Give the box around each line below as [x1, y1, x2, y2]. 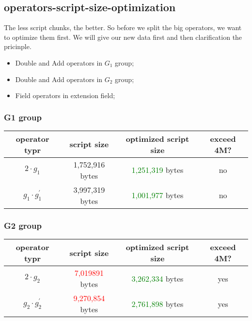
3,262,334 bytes [131, 272, 184, 284]
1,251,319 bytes [131, 164, 184, 176]
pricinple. [4, 41, 31, 51]
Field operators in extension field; [15, 90, 115, 101]
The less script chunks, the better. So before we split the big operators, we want [4, 22, 242, 33]
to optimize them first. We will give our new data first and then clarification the [4, 32, 242, 42]
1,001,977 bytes [131, 189, 184, 201]
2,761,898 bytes [131, 298, 184, 309]
